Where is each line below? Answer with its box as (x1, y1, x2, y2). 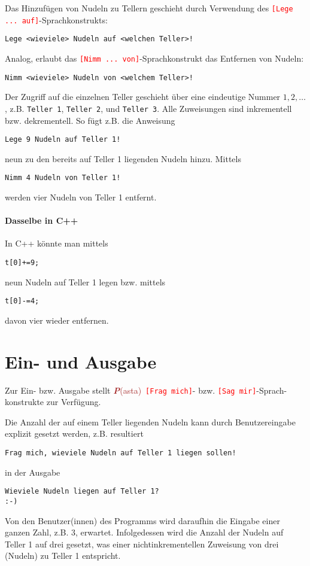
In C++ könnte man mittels (5, 237, 108, 249)
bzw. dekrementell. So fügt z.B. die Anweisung (5, 114, 175, 126)
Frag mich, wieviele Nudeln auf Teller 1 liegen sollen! (5, 449, 236, 458)
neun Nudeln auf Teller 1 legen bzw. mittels (5, 275, 166, 288)
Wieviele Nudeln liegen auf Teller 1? (5, 487, 159, 496)
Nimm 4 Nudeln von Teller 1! (5, 174, 121, 182)
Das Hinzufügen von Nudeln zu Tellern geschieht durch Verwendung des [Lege (5, 2, 293, 14)
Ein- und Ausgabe (5, 349, 157, 373)
